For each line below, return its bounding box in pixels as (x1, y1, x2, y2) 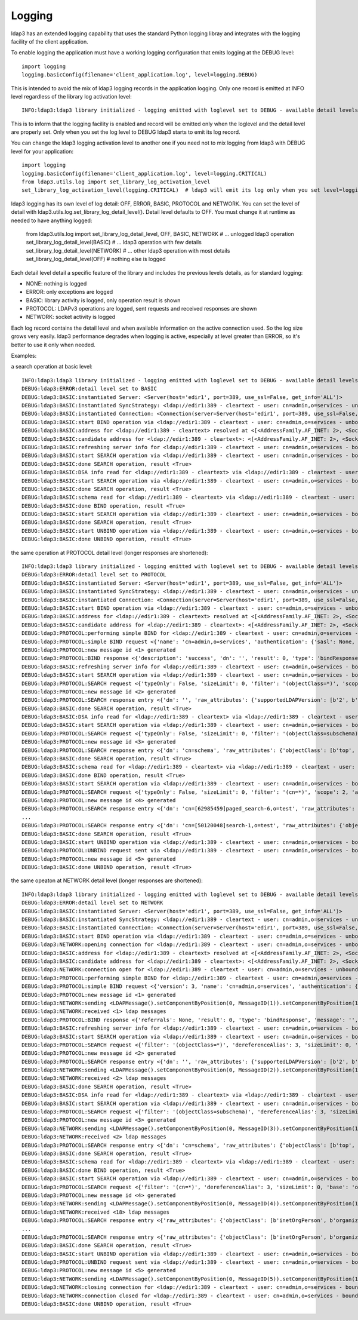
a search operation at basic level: (11, 363, 92, 370)
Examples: (11, 352, 37, 360)
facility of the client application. (11, 38, 89, 45)
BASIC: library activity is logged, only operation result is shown (26, 296, 181, 304)
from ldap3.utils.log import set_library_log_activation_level (21, 179, 211, 185)
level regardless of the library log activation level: (11, 93, 132, 100)
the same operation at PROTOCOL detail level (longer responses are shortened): (11, 549, 208, 556)
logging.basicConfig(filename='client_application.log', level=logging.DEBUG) (21, 72, 258, 78)
